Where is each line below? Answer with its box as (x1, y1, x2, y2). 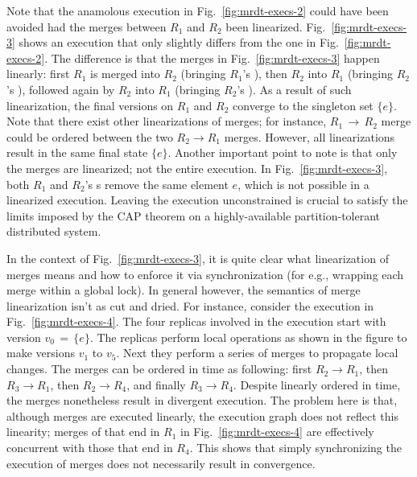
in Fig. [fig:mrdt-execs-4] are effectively (180, 423, 374, 440)
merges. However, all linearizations (224, 128, 395, 145)
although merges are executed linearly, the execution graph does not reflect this (6, 407, 398, 424)
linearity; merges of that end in (6, 423, 160, 440)
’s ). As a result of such (237, 80, 352, 97)
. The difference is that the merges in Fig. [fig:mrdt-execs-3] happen (44, 49, 380, 66)
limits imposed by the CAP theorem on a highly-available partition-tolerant (6, 207, 381, 224)
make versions (6, 344, 75, 361)
